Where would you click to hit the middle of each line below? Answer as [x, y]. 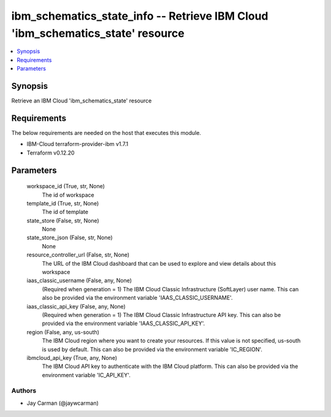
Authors [24, 391]
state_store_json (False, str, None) [70, 238]
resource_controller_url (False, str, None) [78, 255]
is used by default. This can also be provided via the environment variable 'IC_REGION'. [152, 349]
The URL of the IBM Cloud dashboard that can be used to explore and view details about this [159, 263]
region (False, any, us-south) [63, 332]
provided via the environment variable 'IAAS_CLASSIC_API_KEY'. [124, 323]
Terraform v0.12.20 [51, 153]
